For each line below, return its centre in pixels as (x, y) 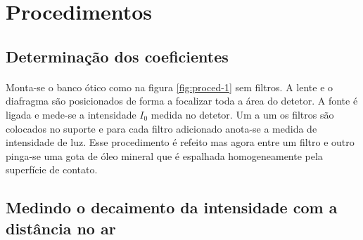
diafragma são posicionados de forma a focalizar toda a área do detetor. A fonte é (182, 101)
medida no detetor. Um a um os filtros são (242, 114)
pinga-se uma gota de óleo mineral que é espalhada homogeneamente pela (164, 155)
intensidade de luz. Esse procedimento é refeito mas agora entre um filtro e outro (180, 142)
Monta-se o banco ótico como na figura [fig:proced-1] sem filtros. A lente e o (170, 87)
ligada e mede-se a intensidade (71, 114)
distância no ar (61, 228)
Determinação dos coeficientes (117, 56)
